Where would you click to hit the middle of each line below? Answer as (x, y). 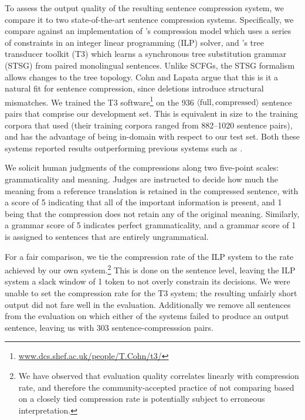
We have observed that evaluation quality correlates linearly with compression (159, 375)
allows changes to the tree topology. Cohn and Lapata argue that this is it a (142, 77)
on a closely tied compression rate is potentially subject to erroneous (142, 399)
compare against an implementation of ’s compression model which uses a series (148, 31)
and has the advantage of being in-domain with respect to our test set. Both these (152, 136)
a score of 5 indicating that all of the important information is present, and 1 (143, 202)
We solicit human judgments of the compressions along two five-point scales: (142, 167)
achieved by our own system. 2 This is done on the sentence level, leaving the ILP (150, 269)
